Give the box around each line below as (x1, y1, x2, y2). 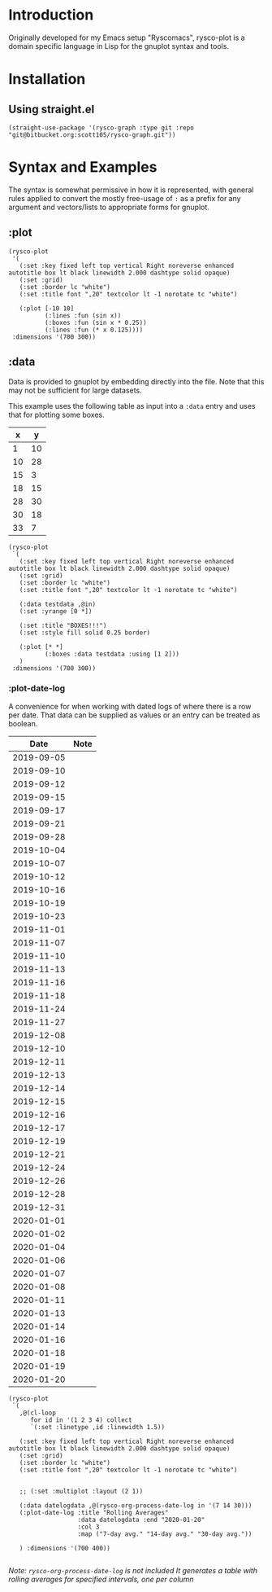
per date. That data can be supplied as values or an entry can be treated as (8, 710, 261, 720)
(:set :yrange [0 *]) (19, 607, 93, 616)
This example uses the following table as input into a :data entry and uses (8, 401, 256, 410)
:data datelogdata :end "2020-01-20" (77, 1515, 205, 1524)
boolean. (8, 718, 38, 728)
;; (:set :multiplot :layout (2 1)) (19, 1487, 144, 1495)
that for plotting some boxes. (8, 410, 106, 419)
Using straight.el (8, 102, 95, 116)
